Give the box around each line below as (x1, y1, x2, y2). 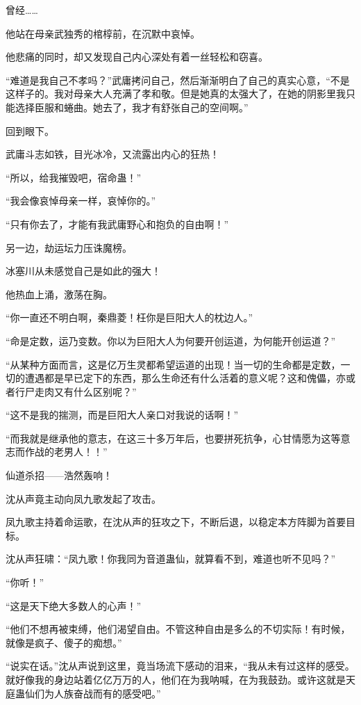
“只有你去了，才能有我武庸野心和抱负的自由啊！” (6, 216, 229, 231)
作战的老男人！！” (24, 444, 108, 459)
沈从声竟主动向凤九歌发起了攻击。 (6, 491, 161, 505)
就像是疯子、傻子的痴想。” (6, 635, 122, 649)
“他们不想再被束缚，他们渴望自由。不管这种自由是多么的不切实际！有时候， (6, 622, 351, 636)
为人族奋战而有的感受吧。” (44, 686, 161, 700)
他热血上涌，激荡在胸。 (6, 286, 112, 301)
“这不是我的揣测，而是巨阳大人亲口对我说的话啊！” (6, 407, 239, 422)
